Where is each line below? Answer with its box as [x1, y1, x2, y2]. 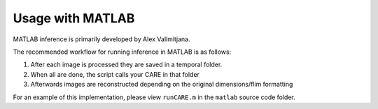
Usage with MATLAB [13, 10, 135, 26]
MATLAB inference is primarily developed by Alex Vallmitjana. [13, 35, 190, 43]
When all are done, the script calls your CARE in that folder [30, 70, 199, 78]
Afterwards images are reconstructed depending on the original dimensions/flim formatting [30, 80, 293, 89]
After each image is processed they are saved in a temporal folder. [30, 60, 223, 69]
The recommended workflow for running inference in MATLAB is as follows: [13, 48, 232, 56]
